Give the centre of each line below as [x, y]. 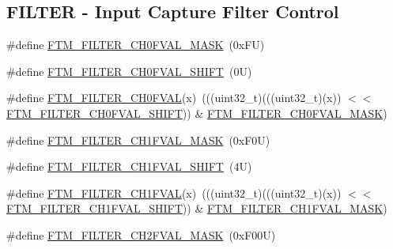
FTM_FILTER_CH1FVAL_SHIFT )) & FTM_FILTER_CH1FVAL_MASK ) [197, 208]
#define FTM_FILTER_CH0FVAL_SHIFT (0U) [129, 71]
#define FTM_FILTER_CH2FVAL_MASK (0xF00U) [141, 234]
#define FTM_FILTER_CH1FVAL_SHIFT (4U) [129, 166]
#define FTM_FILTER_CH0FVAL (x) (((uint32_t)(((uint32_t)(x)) [174, 98]
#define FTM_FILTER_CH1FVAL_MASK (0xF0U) [138, 140]
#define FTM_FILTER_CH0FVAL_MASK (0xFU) [136, 45]
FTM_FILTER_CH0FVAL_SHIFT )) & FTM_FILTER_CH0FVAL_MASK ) [197, 113]
